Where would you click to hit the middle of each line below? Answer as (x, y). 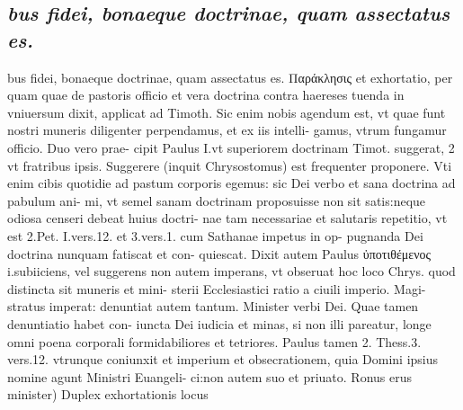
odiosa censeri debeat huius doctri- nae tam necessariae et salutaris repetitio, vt (227, 218)
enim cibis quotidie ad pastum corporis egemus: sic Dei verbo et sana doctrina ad (231, 183)
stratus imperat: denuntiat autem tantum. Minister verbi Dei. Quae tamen (213, 306)
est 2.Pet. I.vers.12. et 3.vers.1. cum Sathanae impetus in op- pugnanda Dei (215, 235)
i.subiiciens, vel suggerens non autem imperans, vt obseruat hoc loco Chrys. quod (231, 271)
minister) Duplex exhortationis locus (108, 394)
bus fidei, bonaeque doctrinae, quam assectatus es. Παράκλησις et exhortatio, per (230, 77)
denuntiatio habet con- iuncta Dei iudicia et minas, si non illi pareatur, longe (219, 323)
